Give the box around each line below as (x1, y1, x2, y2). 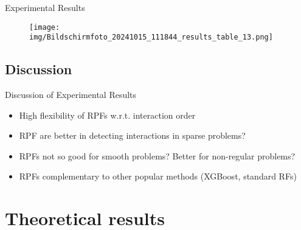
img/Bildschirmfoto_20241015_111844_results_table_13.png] (29, 33, 273, 42)
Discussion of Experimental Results (5, 88, 137, 101)
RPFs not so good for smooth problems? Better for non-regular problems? (19, 149, 296, 162)
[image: (29, 23, 60, 32)
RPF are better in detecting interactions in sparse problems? (19, 129, 246, 142)
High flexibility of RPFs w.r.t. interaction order (19, 108, 196, 121)
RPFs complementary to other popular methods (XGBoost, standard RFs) (19, 170, 297, 183)
